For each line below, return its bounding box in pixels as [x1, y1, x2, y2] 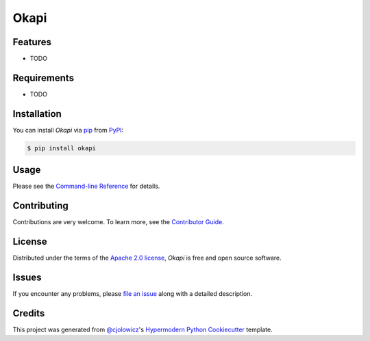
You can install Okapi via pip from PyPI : [12, 126, 124, 134]
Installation [12, 108, 62, 120]
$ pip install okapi [27, 144, 96, 152]
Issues [12, 271, 42, 283]
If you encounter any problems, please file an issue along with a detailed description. [12, 290, 253, 298]
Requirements [12, 72, 75, 83]
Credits [12, 308, 45, 319]
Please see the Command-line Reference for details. [12, 182, 160, 191]
